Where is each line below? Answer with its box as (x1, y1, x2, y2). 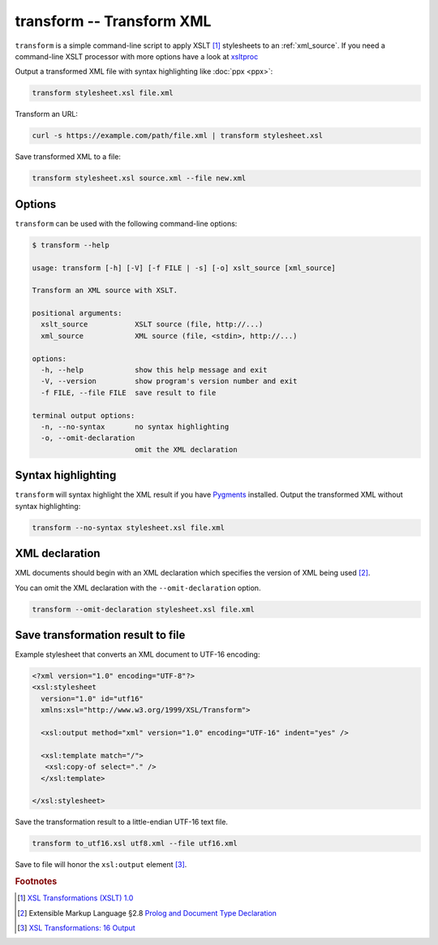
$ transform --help (32, 240, 109, 249)
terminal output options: (32, 411, 135, 420)
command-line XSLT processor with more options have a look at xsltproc (15, 51, 259, 61)
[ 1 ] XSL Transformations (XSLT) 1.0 (17, 893, 134, 903)
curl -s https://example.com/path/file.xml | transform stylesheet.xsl (32, 131, 324, 140)
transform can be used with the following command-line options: (15, 218, 238, 228)
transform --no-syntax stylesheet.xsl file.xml (32, 523, 225, 532)
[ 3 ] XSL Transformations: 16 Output (17, 923, 135, 933)
